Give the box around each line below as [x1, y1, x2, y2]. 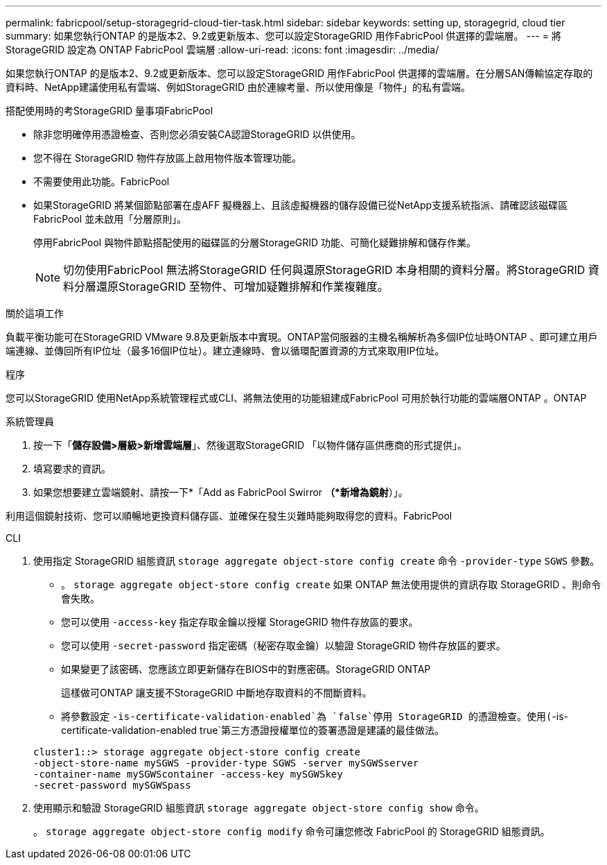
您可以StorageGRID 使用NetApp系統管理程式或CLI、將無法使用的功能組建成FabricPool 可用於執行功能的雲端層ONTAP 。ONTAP [6, 392, 587, 404]
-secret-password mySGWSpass [33, 780, 191, 791]
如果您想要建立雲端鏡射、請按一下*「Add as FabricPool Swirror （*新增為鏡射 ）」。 [33, 486, 408, 498]
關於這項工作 [6, 307, 64, 319]
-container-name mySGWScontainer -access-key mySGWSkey [33, 769, 343, 780]
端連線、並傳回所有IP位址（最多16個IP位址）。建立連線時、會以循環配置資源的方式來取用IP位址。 [6, 345, 445, 357]
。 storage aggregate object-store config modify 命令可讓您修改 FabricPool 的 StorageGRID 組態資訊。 [33, 825, 550, 837]
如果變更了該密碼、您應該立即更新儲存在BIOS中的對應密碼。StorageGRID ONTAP [61, 663, 431, 675]
